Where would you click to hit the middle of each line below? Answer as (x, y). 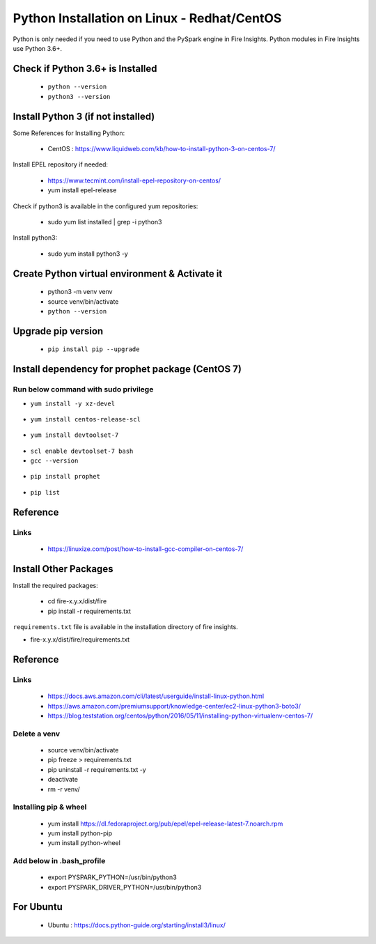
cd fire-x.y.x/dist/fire (77, 601)
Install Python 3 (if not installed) (84, 116)
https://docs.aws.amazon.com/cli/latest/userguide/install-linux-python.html (156, 696)
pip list (45, 492)
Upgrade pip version (58, 331)
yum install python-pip (80, 833)
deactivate (63, 780)
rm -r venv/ (64, 789)
